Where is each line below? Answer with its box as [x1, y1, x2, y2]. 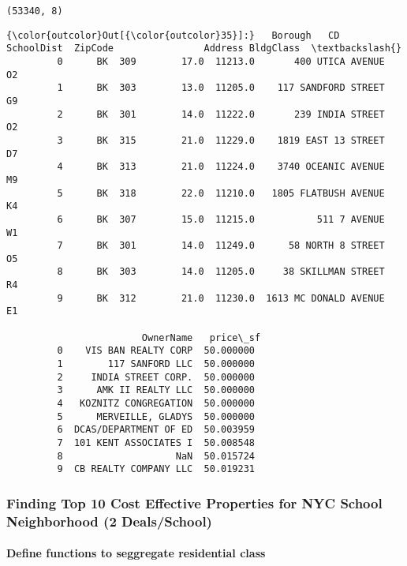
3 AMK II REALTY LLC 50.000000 [57, 384, 255, 396]
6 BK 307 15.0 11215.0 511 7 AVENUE [57, 213, 385, 225]
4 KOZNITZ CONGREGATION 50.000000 [57, 398, 255, 410]
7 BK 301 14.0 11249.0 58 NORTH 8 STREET [57, 240, 385, 252]
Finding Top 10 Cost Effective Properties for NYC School [6, 493, 383, 512]
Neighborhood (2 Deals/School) [6, 511, 212, 530]
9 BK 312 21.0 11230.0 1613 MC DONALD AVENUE [57, 292, 385, 304]
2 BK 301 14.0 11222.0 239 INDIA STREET [57, 108, 385, 120]
